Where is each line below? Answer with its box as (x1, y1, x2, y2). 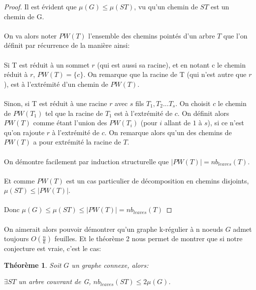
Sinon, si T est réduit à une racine (4, 98, 107, 108)
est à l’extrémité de (114, 108, 173, 118)
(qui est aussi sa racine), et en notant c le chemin (97, 59, 246, 70)
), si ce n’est (207, 117, 244, 128)
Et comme (4, 175, 35, 185)
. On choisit (175, 98, 211, 108)
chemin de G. (4, 11, 44, 21)
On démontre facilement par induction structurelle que (4, 156, 169, 166)
